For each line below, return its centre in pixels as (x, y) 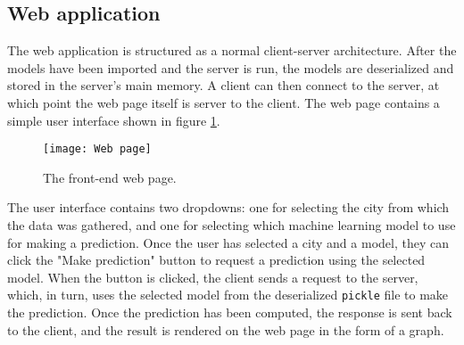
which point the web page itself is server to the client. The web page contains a (224, 102)
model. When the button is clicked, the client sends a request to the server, (213, 277)
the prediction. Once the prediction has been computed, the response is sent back (230, 312)
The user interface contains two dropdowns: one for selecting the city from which (228, 207)
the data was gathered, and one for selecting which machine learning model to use (232, 225)
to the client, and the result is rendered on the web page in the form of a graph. (226, 329)
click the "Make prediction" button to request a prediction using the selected (216, 260)
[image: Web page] (97, 149)
